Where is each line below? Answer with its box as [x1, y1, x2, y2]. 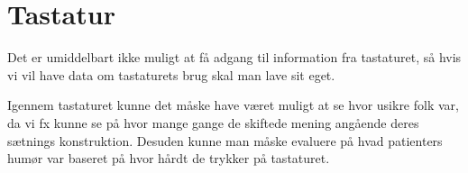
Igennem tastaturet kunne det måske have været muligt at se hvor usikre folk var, [7, 96, 459, 114]
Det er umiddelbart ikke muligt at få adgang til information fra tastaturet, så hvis [7, 48, 462, 67]
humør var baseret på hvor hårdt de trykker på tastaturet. [7, 149, 330, 168]
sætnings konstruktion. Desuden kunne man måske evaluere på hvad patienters [7, 131, 443, 150]
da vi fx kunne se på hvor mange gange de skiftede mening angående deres [7, 113, 419, 132]
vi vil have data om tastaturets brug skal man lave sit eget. [7, 65, 335, 84]
